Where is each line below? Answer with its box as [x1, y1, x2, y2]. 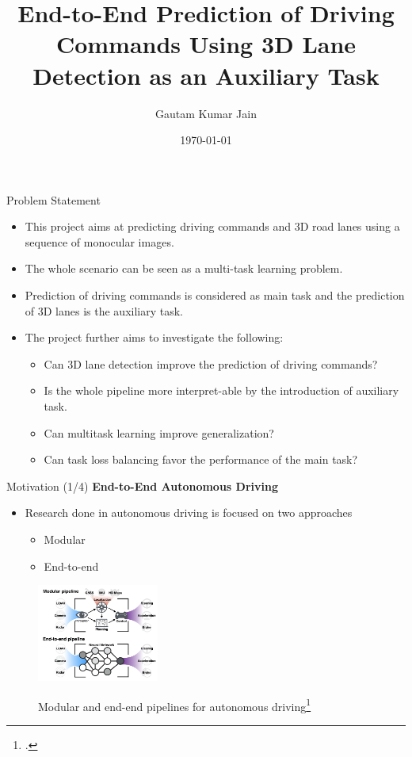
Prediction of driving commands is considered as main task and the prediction [25, 287, 405, 304]
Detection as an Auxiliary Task [32, 59, 380, 91]
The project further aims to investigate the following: [25, 329, 284, 346]
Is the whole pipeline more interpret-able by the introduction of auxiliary [44, 382, 399, 399]
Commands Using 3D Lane [55, 28, 357, 60]
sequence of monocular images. [25, 233, 174, 250]
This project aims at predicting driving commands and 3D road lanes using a [25, 218, 400, 235]
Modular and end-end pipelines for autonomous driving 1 [38, 695, 311, 714]
